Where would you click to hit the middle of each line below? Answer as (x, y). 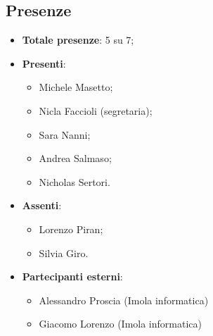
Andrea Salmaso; (75, 158)
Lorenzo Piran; (71, 229)
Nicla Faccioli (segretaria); (96, 110)
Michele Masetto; (76, 87)
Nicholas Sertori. (75, 181)
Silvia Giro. (64, 253)
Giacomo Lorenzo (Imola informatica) (120, 324)
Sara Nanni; (65, 134)
